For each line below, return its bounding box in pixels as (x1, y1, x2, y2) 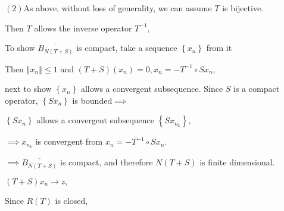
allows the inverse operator (34, 21, 132, 34)
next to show (5, 82, 52, 95)
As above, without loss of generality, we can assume (23, 2, 212, 14)
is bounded (72, 94, 113, 106)
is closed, (55, 194, 88, 206)
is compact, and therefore (60, 156, 153, 168)
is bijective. (222, 2, 264, 14)
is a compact (233, 82, 280, 95)
